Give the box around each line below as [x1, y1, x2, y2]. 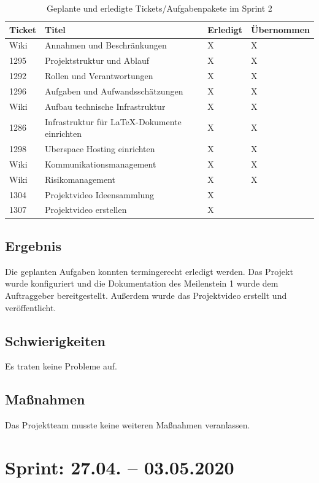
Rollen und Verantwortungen [45, 69, 153, 82]
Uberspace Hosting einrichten [45, 142, 155, 155]
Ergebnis [5, 236, 62, 255]
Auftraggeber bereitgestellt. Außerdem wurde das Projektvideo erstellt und [5, 288, 287, 301]
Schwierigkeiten [5, 331, 106, 350]
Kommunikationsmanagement [45, 157, 156, 170]
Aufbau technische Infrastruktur [45, 99, 166, 112]
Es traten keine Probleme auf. [5, 360, 117, 373]
